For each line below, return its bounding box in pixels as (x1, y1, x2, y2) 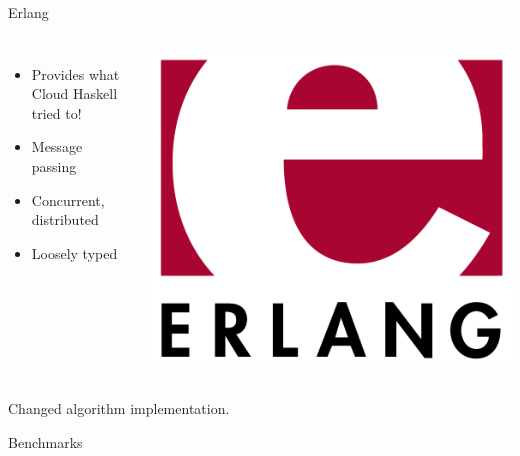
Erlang (8, 2, 49, 22)
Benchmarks (8, 431, 83, 452)
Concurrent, (31, 189, 105, 210)
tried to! (31, 102, 82, 123)
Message (31, 136, 83, 157)
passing (31, 155, 77, 176)
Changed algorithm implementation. (8, 398, 230, 419)
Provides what (31, 63, 120, 84)
